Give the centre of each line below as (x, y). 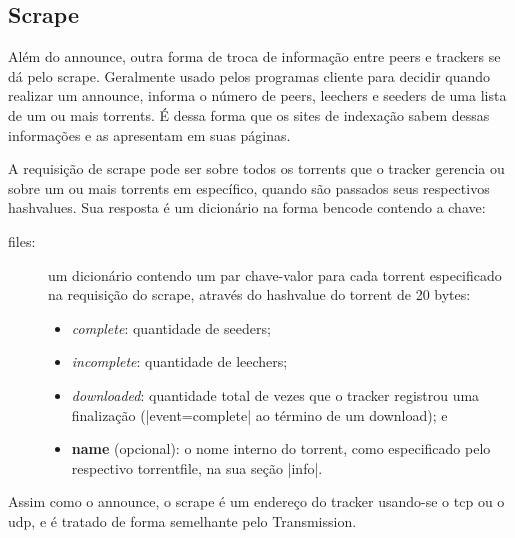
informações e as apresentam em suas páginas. (149, 134)
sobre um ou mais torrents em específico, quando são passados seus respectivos (249, 187)
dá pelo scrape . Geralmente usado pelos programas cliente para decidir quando (249, 75)
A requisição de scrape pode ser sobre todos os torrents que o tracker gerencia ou (256, 168)
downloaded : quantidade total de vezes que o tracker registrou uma (275, 394)
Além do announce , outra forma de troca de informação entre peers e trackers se (254, 56)
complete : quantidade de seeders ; (171, 327)
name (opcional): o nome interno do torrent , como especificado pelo (281, 448)
